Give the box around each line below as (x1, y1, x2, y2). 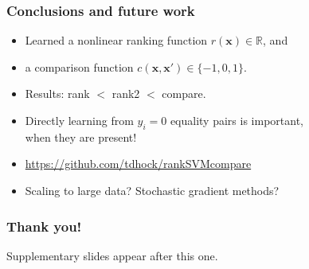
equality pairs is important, (170, 112, 303, 128)
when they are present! (25, 128, 137, 145)
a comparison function (25, 58, 134, 75)
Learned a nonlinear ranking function (25, 32, 208, 49)
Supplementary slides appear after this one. (6, 247, 218, 263)
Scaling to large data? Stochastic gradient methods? (25, 181, 280, 198)
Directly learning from (25, 112, 134, 128)
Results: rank (25, 85, 90, 102)
